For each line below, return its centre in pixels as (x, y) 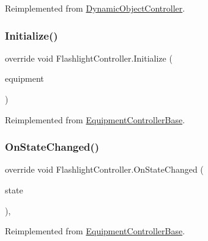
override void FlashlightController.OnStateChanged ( (104, 169)
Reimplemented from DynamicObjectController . (95, 8)
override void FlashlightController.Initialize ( (89, 58)
